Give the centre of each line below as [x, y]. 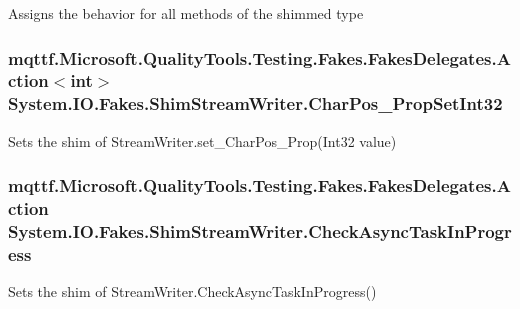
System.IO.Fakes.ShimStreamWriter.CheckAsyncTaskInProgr [260, 231]
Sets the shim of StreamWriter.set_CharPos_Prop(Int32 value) [202, 140]
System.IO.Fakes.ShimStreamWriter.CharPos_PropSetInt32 [255, 103]
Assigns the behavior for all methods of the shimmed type [186, 13]
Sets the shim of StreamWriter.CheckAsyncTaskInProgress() [192, 291]
